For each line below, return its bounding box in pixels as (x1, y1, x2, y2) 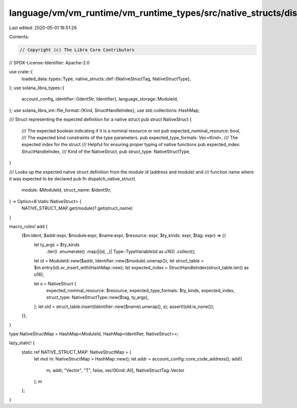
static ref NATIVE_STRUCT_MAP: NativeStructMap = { (21, 349, 132, 355)
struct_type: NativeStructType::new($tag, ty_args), (46, 295, 149, 301)
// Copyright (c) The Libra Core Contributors (19, 47, 135, 52)
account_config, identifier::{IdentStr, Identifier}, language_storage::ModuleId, (21, 96, 178, 102)
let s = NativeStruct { (34, 280, 77, 287)
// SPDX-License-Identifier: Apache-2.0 (9, 59, 90, 65)
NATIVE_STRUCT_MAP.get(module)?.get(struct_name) (21, 205, 133, 211)
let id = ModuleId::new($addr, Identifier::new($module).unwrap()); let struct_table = (34, 257, 204, 263)
